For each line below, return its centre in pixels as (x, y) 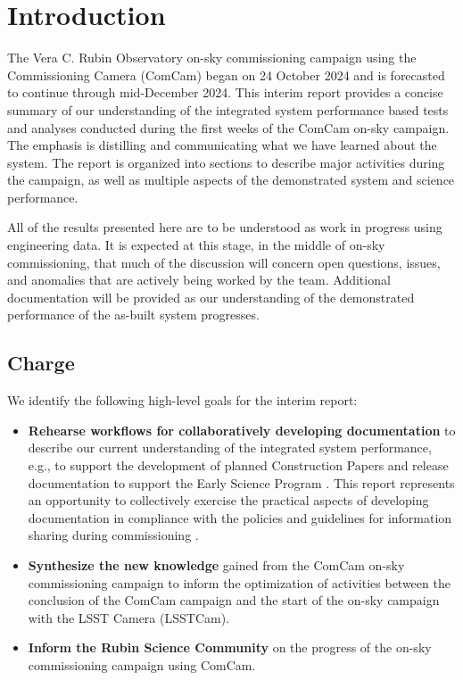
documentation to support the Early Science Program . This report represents (241, 482)
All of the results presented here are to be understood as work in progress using (225, 227)
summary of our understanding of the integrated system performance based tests (228, 109)
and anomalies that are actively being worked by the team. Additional (199, 280)
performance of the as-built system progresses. (133, 315)
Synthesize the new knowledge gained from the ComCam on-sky (216, 564)
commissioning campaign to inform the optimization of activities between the (239, 582)
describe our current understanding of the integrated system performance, (230, 448)
